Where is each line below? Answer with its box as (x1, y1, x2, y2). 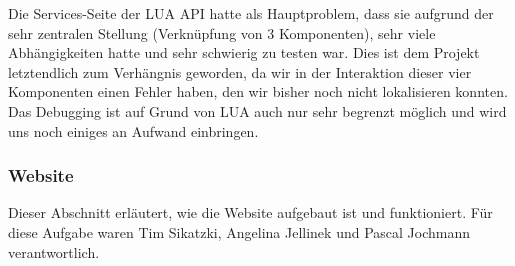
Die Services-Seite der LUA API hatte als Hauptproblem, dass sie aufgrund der (8, 3, 494, 23)
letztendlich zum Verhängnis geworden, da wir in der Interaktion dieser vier (8, 61, 472, 82)
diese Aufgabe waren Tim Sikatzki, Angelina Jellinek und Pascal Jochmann (8, 221, 471, 242)
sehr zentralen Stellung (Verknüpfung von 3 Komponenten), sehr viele (8, 22, 436, 43)
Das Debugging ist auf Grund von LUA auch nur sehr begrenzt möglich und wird (8, 100, 507, 121)
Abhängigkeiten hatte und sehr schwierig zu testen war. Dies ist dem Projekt (8, 42, 480, 63)
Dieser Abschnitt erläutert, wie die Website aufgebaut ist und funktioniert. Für (8, 202, 493, 223)
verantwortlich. (8, 241, 100, 262)
